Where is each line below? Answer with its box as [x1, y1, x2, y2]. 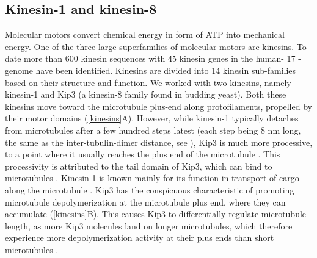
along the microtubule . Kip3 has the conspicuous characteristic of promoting [5, 183, 294, 196]
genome [5, 63, 33, 76]
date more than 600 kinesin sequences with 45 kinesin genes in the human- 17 [5, 52, 296, 65]
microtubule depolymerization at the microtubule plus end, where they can [5, 195, 286, 208]
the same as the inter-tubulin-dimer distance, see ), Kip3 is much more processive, [5, 135, 313, 148]
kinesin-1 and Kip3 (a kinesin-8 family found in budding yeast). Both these [5, 88, 286, 101]
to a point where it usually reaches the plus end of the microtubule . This [5, 148, 280, 160]
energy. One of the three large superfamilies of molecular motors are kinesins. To [5, 40, 307, 52]
